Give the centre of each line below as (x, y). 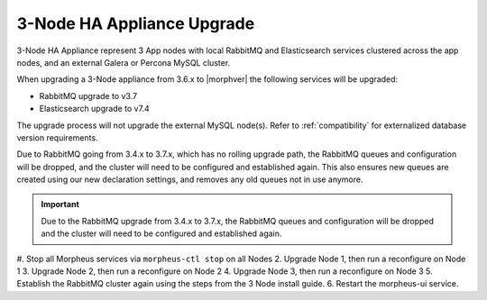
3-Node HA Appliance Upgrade (136, 23)
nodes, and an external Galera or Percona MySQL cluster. (124, 62)
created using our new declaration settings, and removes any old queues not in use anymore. (190, 179)
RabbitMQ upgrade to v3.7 (88, 95)
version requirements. (57, 137)
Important (60, 205)
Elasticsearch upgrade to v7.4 (94, 109)
